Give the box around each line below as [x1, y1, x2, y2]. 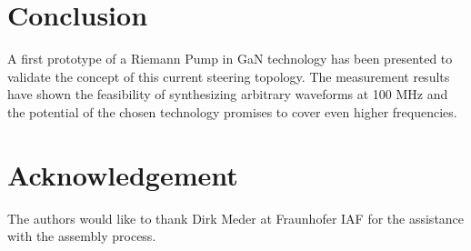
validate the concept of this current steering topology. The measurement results [7, 66, 450, 85]
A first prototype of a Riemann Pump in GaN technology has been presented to [7, 49, 453, 68]
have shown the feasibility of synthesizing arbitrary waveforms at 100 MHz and [7, 85, 448, 104]
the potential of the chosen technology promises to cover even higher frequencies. [7, 102, 457, 121]
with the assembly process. [7, 226, 156, 246]
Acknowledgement [7, 156, 238, 193]
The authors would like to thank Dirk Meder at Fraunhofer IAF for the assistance [7, 208, 465, 227]
